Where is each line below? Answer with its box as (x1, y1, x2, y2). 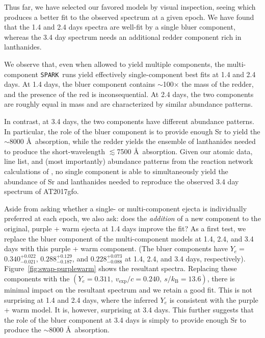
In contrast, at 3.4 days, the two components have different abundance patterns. (4, 116, 254, 126)
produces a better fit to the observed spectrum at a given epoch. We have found (4, 11, 254, 22)
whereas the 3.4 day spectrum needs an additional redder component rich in (4, 31, 242, 42)
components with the (4, 273, 70, 283)
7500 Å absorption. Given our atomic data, (117, 146, 253, 156)
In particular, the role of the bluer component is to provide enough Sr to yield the (4, 126, 260, 136)
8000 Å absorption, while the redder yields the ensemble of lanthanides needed (9, 136, 256, 147)
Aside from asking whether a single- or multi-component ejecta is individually (4, 203, 247, 213)
